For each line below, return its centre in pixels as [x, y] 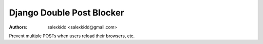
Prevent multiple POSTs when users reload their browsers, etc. [72, 36]
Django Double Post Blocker [66, 13]
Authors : [18, 27]
